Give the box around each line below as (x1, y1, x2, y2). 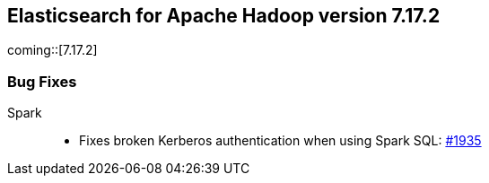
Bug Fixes (7, 72, 77, 91)
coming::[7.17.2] (7, 42, 98, 58)
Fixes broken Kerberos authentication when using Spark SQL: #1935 (79, 133, 482, 149)
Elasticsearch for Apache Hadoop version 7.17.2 (7, 4, 441, 27)
